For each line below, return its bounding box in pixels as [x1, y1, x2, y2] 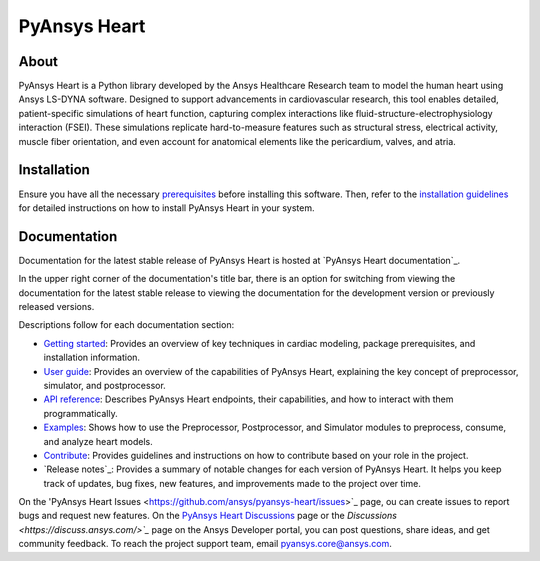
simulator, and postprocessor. [43, 379, 167, 391]
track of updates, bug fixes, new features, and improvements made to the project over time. [43, 477, 422, 489]
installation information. [43, 351, 140, 364]
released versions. [18, 301, 95, 312]
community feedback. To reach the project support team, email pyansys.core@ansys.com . [18, 538, 392, 550]
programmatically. [43, 407, 119, 419]
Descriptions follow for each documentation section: [18, 319, 235, 331]
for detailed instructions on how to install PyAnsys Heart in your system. [18, 201, 315, 214]
